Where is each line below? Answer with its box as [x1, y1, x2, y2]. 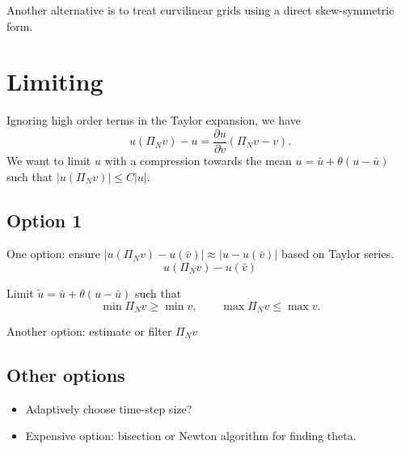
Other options [6, 362, 125, 387]
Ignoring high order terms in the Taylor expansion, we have [6, 112, 301, 129]
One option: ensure [6, 245, 101, 262]
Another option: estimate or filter [6, 323, 172, 339]
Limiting [6, 65, 103, 98]
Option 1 [6, 207, 82, 232]
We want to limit [6, 151, 91, 168]
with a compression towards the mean [104, 151, 292, 168]
